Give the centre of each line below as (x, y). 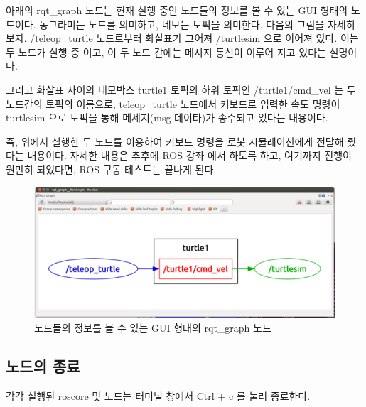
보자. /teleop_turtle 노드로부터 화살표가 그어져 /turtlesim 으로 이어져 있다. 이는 (182, 38)
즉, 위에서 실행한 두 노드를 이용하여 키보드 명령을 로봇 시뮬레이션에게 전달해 (175, 141)
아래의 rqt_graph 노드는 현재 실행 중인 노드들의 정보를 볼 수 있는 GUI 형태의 (177, 10)
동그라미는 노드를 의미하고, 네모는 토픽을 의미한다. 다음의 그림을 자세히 (197, 24)
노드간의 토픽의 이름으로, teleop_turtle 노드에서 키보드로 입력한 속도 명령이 (173, 103)
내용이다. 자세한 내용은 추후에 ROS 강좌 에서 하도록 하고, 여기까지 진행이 (189, 155)
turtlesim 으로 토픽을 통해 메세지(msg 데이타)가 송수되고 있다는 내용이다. (167, 118)
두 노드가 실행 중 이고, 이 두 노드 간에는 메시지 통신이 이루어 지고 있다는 (166, 51)
